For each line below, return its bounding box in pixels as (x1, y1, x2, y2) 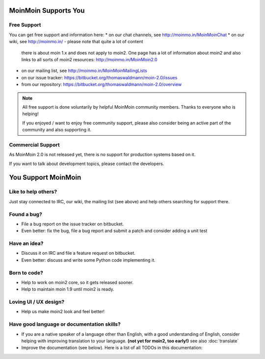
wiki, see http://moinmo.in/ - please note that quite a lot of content (9, 39, 143, 45)
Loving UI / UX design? (9, 299, 65, 306)
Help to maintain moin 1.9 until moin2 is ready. (21, 287, 115, 292)
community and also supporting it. (22, 127, 92, 133)
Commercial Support (9, 141, 60, 148)
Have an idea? (9, 240, 44, 247)
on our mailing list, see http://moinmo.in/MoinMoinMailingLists (21, 68, 147, 73)
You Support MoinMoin (9, 173, 81, 182)
